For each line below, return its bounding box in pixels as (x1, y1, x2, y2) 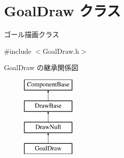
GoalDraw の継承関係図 (4, 62, 79, 73)
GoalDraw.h (42, 45, 80, 56)
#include (4, 45, 32, 56)
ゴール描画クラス (4, 29, 59, 39)
